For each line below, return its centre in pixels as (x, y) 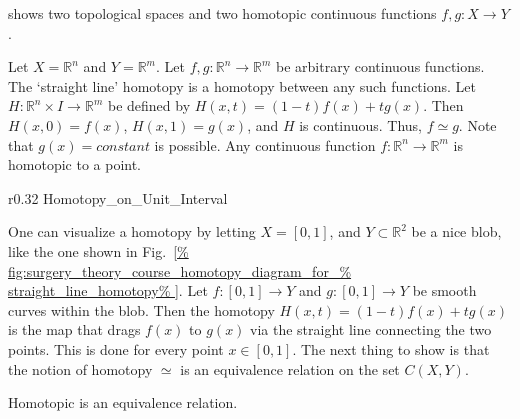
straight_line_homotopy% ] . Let (108, 290)
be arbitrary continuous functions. (380, 66)
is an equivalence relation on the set (290, 368)
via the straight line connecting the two (371, 329)
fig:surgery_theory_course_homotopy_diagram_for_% (180, 270)
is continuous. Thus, (360, 124)
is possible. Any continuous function (265, 144)
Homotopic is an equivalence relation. (123, 402)
